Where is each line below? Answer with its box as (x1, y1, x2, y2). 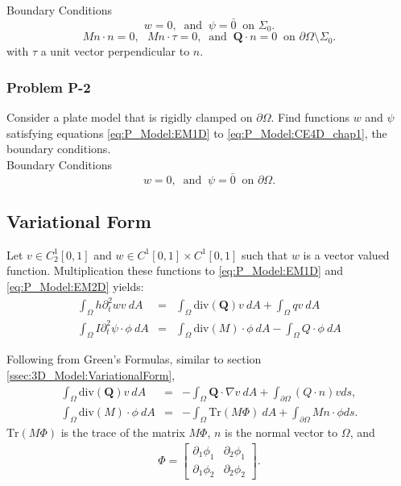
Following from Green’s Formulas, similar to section (6, 351, 262, 368)
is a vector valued (303, 246, 390, 263)
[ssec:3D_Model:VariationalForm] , (6, 366, 176, 383)
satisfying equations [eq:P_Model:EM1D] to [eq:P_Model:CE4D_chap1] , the (6, 124, 387, 141)
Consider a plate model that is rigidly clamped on (6, 109, 253, 126)
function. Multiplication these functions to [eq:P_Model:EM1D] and (6, 262, 344, 279)
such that (242, 246, 288, 263)
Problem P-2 (6, 77, 91, 97)
